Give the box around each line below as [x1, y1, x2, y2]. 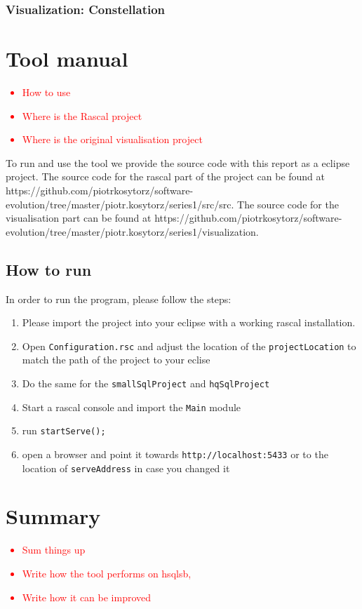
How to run [6, 258, 92, 280]
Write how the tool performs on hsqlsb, [22, 565, 192, 580]
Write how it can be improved [22, 589, 152, 604]
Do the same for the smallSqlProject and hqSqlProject [22, 375, 270, 390]
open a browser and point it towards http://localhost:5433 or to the [22, 446, 328, 461]
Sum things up [22, 542, 86, 557]
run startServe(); [22, 423, 106, 438]
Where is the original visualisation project [22, 132, 203, 147]
